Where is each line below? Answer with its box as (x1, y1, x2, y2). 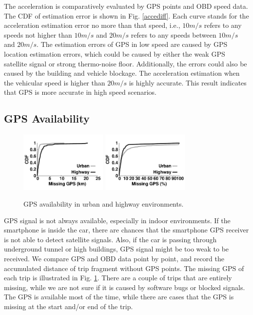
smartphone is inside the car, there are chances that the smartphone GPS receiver (4, 225, 249, 235)
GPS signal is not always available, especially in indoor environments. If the (4, 215, 231, 225)
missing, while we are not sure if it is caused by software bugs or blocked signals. (4, 282, 245, 292)
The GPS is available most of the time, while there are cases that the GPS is (4, 292, 234, 302)
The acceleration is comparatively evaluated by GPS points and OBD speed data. (4, 1, 248, 11)
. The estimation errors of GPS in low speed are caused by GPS (37, 39, 228, 49)
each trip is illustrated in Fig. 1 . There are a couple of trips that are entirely (4, 273, 232, 283)
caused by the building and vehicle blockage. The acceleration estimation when (4, 68, 240, 78)
